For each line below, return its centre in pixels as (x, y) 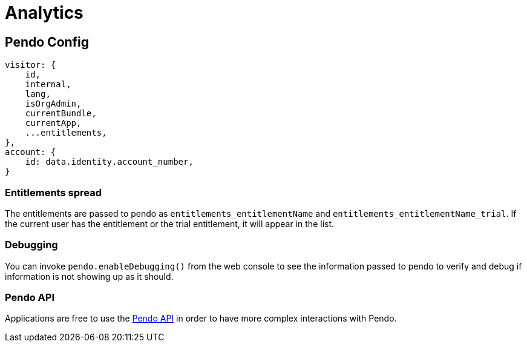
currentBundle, (61, 114)
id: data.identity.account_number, (109, 162)
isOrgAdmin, (53, 104)
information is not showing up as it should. (89, 276)
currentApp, (53, 123)
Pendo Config (47, 42)
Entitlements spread (53, 192)
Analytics (44, 13)
